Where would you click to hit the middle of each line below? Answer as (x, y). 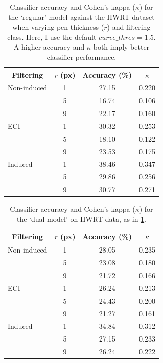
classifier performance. (81, 56)
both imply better (121, 47)
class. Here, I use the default (52, 37)
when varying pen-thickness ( (58, 27)
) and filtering (129, 27)
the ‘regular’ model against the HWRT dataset (81, 17)
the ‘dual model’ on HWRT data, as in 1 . (81, 219)
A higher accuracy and (49, 47)
